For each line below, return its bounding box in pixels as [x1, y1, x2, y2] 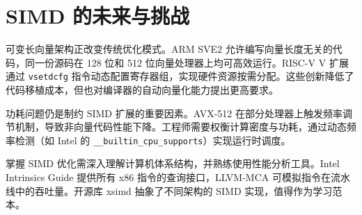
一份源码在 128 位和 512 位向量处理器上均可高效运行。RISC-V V [34, 55, 326, 69]
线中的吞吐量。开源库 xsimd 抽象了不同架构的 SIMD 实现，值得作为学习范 [6, 183, 343, 198]
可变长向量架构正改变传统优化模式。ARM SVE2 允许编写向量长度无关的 [6, 42, 333, 56]
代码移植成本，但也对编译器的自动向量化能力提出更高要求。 [6, 82, 278, 96]
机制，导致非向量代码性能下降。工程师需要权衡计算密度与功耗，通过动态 [15, 119, 347, 134]
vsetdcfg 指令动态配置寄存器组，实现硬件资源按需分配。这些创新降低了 [28, 69, 354, 83]
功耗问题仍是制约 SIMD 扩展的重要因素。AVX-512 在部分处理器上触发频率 [6, 105, 343, 120]
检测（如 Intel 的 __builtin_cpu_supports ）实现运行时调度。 [15, 132, 291, 147]
